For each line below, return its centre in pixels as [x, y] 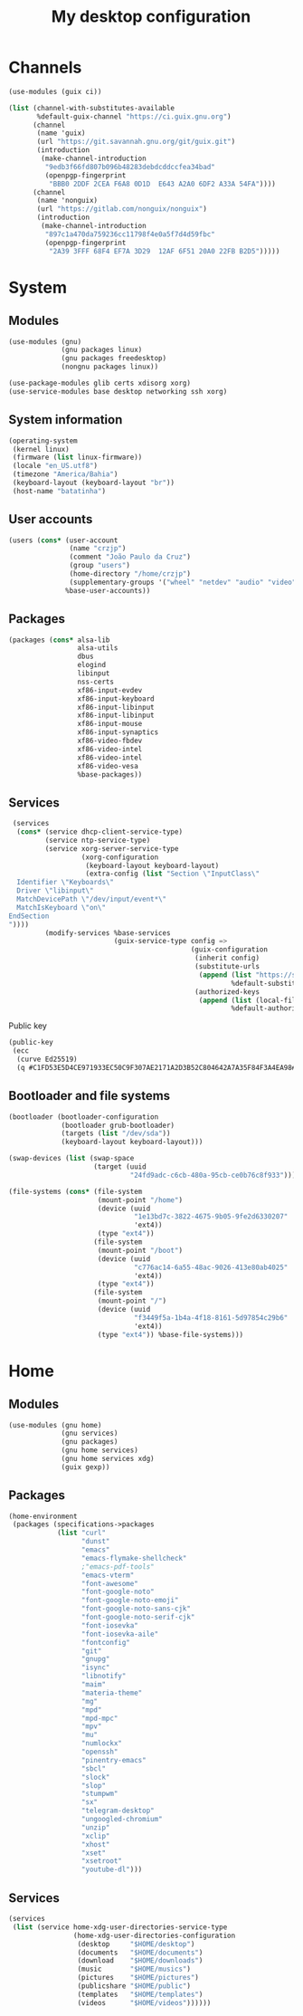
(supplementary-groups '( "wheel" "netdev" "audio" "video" [183, 582]
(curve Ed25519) [47, 1060]
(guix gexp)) [85, 1467]
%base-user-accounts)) [108, 590]
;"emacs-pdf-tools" [118, 1567]
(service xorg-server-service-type [112, 848]
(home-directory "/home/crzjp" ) [130, 574]
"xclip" [95, 1836]
